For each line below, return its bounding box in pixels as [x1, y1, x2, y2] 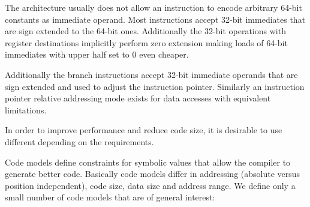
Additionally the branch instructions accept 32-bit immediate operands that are [5, 68, 298, 80]
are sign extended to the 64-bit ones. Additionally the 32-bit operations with [5, 25, 286, 37]
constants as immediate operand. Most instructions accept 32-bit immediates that [5, 13, 306, 25]
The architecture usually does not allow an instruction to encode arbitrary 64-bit [5, 1, 302, 13]
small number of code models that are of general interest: [5, 191, 215, 203]
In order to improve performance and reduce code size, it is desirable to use [5, 124, 282, 136]
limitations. [5, 103, 47, 116]
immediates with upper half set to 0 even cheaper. [5, 48, 189, 61]
